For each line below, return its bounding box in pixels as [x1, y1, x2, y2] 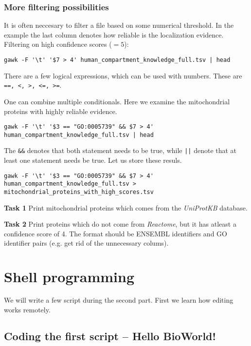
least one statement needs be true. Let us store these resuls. [4, 155, 182, 165]
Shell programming [4, 267, 134, 287]
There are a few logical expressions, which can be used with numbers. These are [4, 70, 242, 80]
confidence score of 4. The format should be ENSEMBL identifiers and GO [4, 228, 227, 238]
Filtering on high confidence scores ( [4, 39, 112, 49]
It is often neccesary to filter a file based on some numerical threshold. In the [4, 20, 234, 30]
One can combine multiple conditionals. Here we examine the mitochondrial [4, 96, 230, 106]
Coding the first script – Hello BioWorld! [4, 328, 216, 343]
